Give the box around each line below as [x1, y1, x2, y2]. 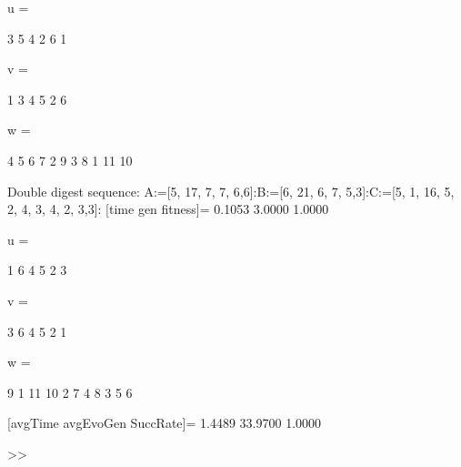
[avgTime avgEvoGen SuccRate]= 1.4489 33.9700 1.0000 [7, 413, 322, 432]
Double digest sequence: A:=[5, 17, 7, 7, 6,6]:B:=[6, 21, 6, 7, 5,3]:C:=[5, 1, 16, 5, [7, 181, 455, 200]
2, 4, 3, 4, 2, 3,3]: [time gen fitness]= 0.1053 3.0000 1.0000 [7, 199, 329, 218]
